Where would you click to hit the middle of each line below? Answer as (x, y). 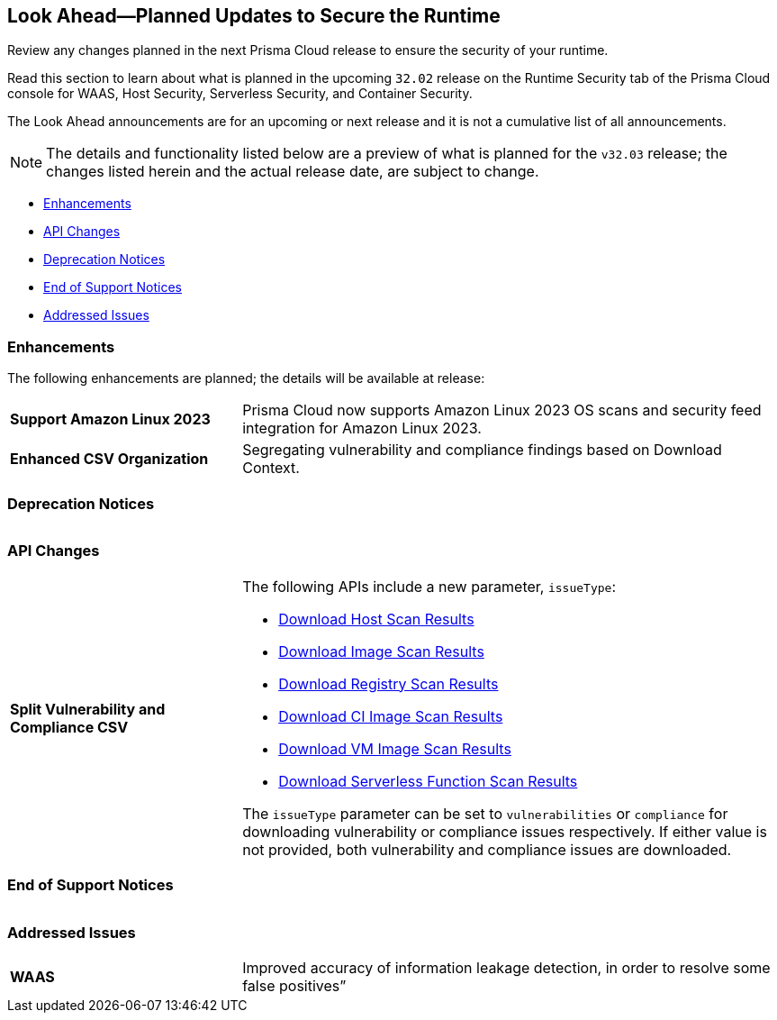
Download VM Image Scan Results (395, 748)
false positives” (294, 986)
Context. (271, 468)
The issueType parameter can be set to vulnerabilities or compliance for (485, 813)
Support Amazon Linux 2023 (110, 419)
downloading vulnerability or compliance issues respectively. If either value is (505, 831)
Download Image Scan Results (381, 651)
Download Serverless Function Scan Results (428, 781)
